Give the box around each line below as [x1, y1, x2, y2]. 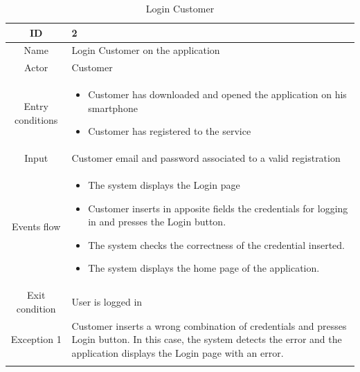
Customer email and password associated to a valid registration [71, 151, 341, 165]
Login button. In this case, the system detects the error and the [71, 332, 342, 346]
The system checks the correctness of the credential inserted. [88, 237, 345, 252]
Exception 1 [10, 332, 62, 346]
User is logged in [71, 295, 143, 309]
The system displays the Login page [88, 178, 240, 192]
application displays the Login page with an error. [71, 345, 284, 360]
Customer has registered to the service [88, 124, 251, 138]
